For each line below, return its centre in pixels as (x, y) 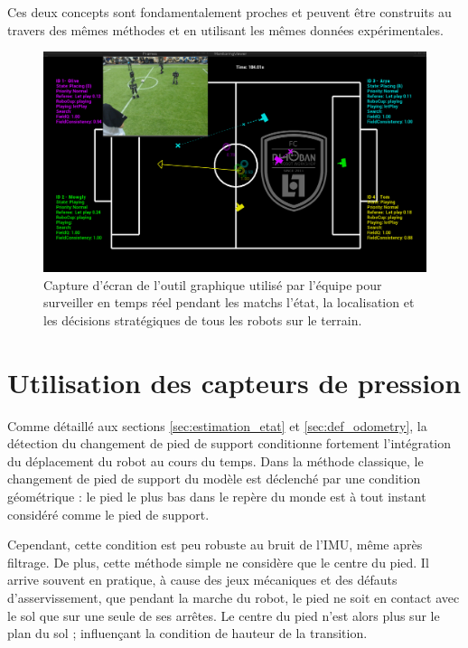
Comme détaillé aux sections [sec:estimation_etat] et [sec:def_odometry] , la (217, 425)
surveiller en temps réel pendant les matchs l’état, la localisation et (229, 302)
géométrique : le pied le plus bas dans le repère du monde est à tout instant (217, 496)
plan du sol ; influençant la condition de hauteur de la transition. (187, 633)
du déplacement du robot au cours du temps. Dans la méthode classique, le (215, 460)
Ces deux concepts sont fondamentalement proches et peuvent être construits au (229, 12)
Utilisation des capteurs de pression (234, 382)
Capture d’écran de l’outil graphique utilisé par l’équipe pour (213, 284)
